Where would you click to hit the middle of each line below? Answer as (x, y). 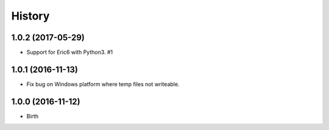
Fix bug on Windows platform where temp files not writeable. (103, 84)
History (30, 16)
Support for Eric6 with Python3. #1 (70, 52)
